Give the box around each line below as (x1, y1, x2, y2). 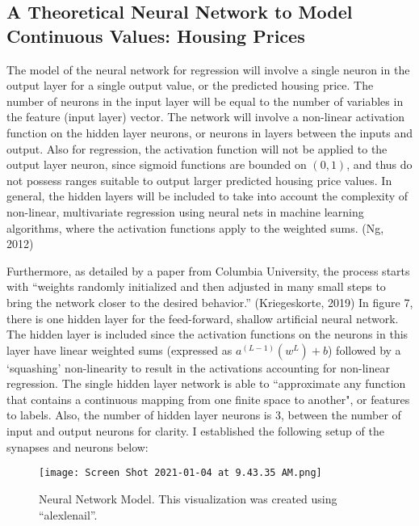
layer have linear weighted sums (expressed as (6, 341, 233, 358)
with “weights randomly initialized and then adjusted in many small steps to (6, 278, 386, 295)
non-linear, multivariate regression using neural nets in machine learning (6, 203, 364, 220)
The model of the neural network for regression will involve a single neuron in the (6, 61, 410, 78)
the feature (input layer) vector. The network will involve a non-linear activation (6, 108, 404, 125)
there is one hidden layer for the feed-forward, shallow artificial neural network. (6, 309, 399, 326)
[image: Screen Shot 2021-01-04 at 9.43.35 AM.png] (39, 467, 322, 479)
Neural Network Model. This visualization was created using (39, 490, 337, 507)
